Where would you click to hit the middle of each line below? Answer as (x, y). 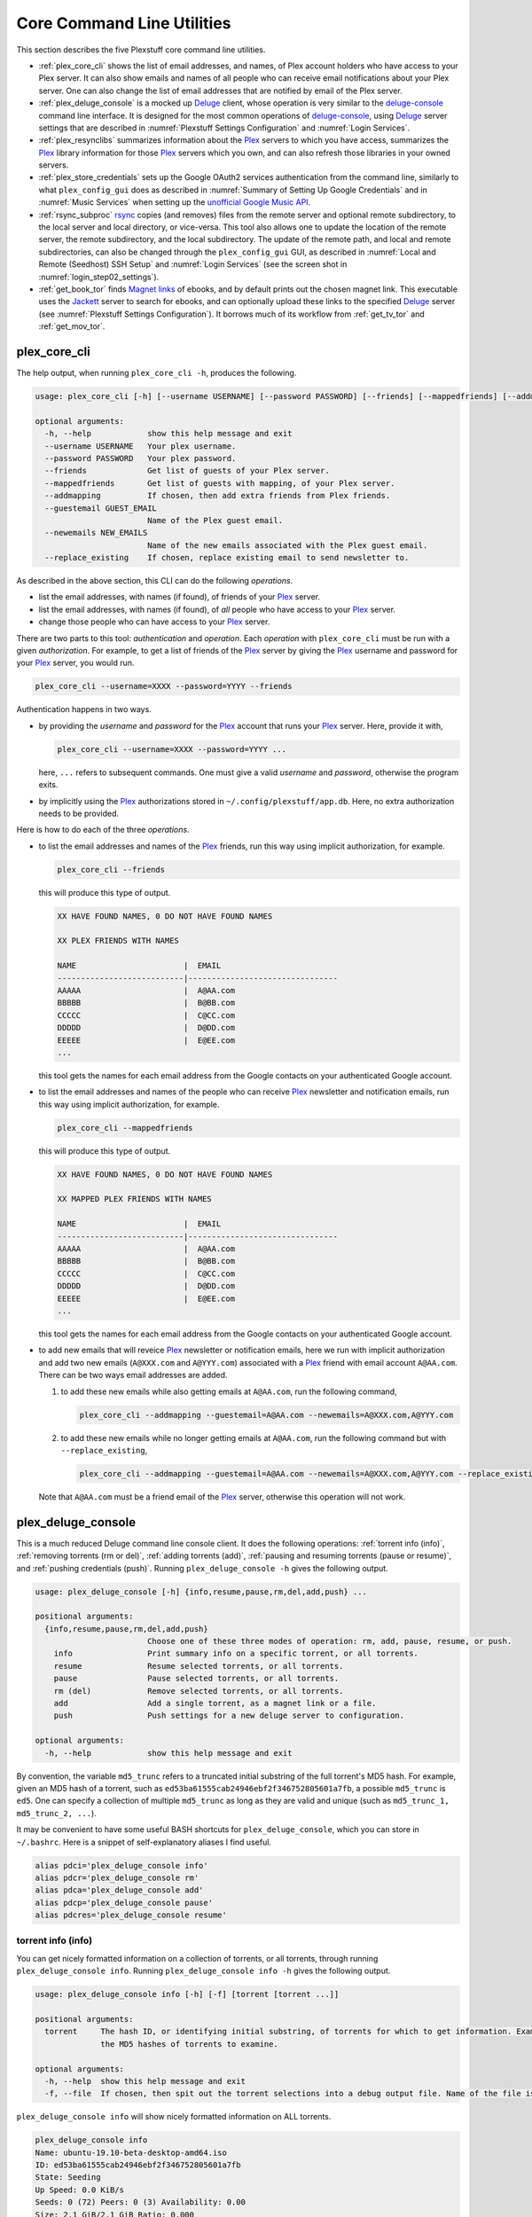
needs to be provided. (79, 813)
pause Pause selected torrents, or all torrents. (196, 1679)
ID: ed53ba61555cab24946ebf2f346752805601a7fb (138, 2165)
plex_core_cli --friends (111, 870)
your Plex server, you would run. (75, 663)
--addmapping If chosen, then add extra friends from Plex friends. (218, 496)
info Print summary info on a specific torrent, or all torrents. (236, 1653)
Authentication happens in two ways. (84, 709)
